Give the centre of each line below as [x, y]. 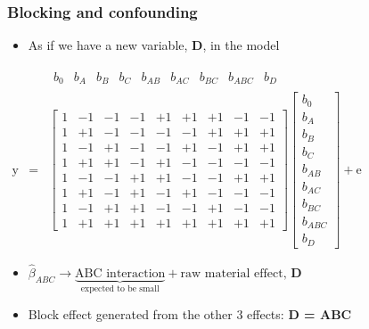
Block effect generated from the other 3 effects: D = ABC [190, 314]
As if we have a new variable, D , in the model [154, 45]
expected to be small [120, 288]
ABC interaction [120, 273]
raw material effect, [234, 273]
